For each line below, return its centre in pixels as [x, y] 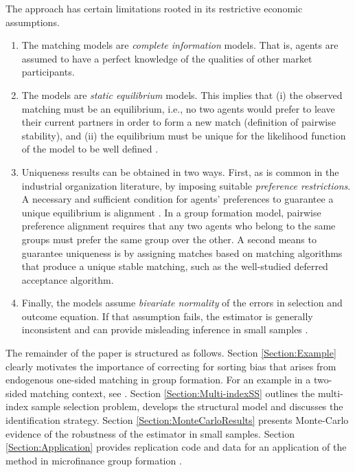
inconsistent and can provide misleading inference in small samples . [165, 329]
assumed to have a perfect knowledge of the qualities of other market [167, 58]
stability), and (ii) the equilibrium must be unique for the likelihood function [184, 135]
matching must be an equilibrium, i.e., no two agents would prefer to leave [178, 108]
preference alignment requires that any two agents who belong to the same [179, 226]
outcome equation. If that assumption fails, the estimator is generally [167, 316]
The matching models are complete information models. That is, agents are [180, 45]
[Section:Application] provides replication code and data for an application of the [176, 447]
